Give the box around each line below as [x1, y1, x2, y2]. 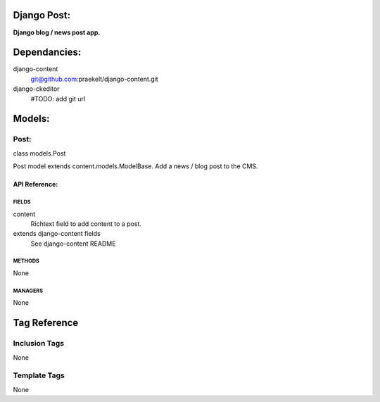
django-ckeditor [13, 84, 60, 93]
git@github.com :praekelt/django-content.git [30, 75, 158, 83]
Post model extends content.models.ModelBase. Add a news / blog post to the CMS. [13, 162, 258, 170]
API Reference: [13, 180, 58, 189]
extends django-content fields [13, 230, 101, 238]
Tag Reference [13, 317, 79, 329]
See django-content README [30, 239, 116, 248]
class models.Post [13, 149, 66, 158]
